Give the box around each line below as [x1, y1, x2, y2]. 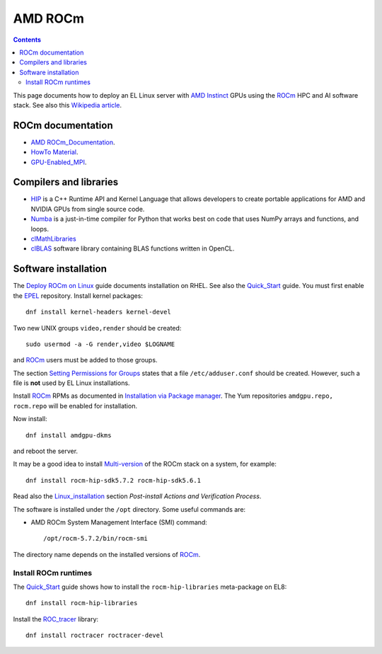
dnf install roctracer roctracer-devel [25, 631, 164, 640]
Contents [13, 35, 42, 44]
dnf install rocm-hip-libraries [25, 599, 138, 607]
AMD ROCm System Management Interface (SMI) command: [30, 517, 208, 527]
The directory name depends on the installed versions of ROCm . [13, 550, 201, 558]
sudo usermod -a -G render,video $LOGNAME [25, 340, 175, 348]
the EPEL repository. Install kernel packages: [13, 291, 143, 300]
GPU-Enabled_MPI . [30, 158, 87, 166]
